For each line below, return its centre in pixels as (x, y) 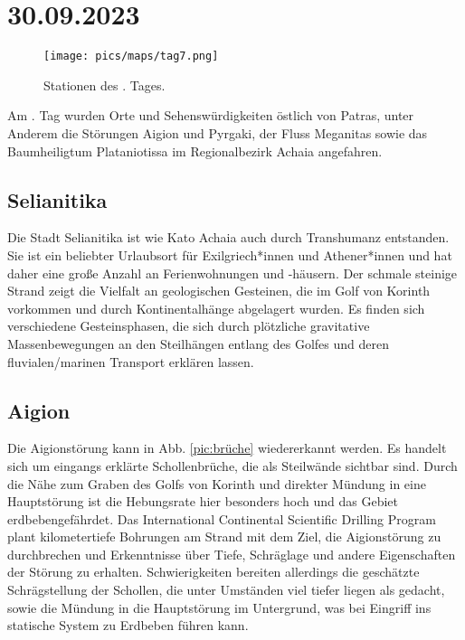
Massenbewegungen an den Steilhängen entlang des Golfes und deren (199, 343)
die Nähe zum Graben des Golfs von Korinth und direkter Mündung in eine (217, 483)
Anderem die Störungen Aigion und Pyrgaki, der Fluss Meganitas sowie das (218, 132)
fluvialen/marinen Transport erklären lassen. (131, 361)
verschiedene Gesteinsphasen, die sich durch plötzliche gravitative (189, 326)
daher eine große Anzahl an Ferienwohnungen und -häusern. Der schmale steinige (232, 273)
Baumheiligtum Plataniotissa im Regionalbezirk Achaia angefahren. (195, 151)
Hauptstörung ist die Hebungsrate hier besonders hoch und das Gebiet (203, 501)
